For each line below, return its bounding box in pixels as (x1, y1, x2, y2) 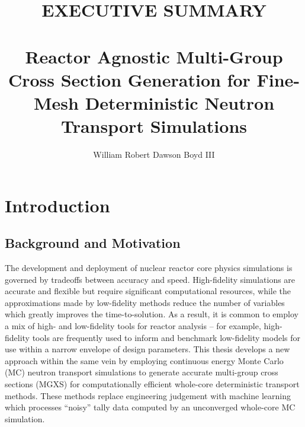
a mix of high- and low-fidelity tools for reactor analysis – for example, (5, 320, 261, 332)
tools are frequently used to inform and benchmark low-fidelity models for (32, 331, 301, 343)
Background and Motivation (5, 234, 181, 252)
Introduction (5, 193, 110, 217)
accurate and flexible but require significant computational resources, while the (5, 285, 291, 297)
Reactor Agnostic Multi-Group (25, 44, 283, 68)
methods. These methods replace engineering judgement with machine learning (5, 389, 291, 401)
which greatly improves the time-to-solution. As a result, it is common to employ (5, 308, 298, 320)
